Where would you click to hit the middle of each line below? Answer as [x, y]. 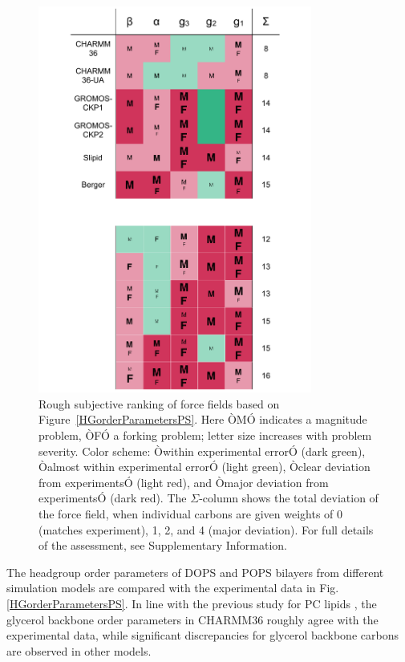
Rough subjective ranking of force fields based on [159, 403]
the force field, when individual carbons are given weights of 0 [191, 514]
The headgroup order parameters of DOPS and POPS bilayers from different [195, 572]
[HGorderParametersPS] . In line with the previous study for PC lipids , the [192, 604]
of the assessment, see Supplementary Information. [163, 545]
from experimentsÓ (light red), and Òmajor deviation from [184, 482]
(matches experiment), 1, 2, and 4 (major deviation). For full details [206, 529]
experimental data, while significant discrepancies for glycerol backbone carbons [202, 635]
